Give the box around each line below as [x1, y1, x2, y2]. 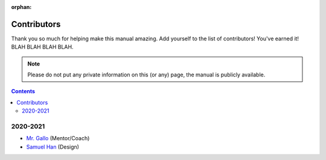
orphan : [11, 4, 32, 10]
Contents [11, 88, 36, 95]
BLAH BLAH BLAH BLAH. [11, 43, 74, 51]
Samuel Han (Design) [26, 143, 80, 150]
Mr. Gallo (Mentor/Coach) [26, 135, 90, 142]
